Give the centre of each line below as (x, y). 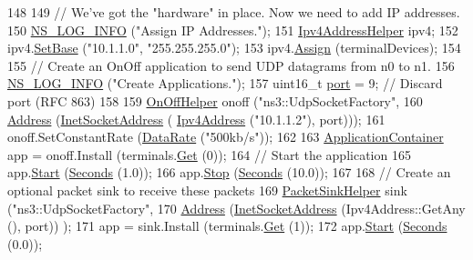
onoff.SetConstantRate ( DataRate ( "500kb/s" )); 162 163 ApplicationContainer (226, 137)
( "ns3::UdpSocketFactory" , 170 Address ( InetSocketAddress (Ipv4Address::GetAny (236, 208)
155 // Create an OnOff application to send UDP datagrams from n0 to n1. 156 (231, 65)
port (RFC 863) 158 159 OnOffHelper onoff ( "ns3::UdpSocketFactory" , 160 (215, 100)
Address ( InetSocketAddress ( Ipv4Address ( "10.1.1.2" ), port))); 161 (196, 119)
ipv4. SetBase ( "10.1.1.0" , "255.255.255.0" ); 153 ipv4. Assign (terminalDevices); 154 (234, 48)
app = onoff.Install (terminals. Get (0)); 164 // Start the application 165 (209, 154)
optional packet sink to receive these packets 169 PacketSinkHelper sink (207, 190)
